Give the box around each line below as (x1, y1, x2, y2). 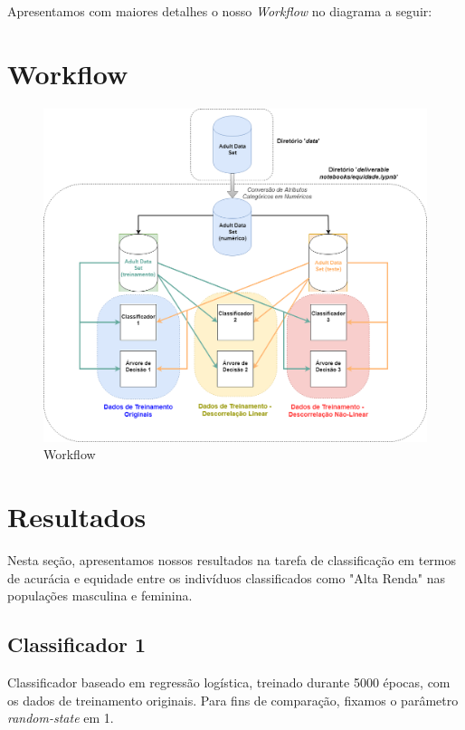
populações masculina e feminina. (7, 586, 193, 605)
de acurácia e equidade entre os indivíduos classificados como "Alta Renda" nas (7, 568, 446, 587)
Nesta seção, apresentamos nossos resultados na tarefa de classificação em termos (7, 551, 457, 570)
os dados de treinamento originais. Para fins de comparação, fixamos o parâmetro (7, 690, 459, 709)
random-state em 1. (7, 708, 114, 727)
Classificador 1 (7, 630, 147, 658)
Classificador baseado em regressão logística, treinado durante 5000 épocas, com (7, 673, 451, 692)
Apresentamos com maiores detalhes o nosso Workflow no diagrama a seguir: (7, 2, 432, 20)
